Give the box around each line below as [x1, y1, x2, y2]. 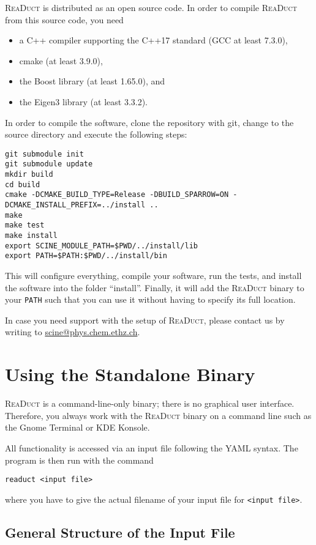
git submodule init [5, 149, 84, 158]
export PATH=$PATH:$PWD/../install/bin [5, 251, 167, 261]
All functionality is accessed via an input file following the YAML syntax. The [5, 441, 298, 454]
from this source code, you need [5, 13, 124, 26]
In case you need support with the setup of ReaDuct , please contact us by [5, 313, 285, 326]
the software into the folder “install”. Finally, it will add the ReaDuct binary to [5, 281, 304, 294]
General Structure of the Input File [5, 522, 235, 541]
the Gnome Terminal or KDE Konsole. [5, 421, 150, 434]
